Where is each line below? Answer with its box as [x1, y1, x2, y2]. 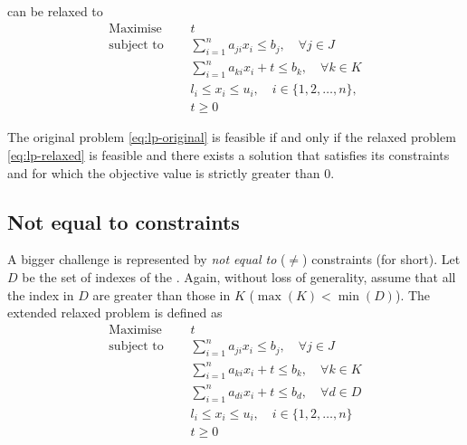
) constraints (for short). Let [302, 250, 461, 269]
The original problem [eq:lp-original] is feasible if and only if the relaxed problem [7, 128, 456, 147]
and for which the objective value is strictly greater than [7, 163, 320, 182]
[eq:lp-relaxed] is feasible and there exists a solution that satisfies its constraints [7, 145, 450, 164]
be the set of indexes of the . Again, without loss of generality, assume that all [22, 267, 456, 286]
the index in [7, 285, 74, 304]
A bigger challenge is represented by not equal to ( [7, 250, 286, 269]
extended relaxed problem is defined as [7, 303, 223, 322]
